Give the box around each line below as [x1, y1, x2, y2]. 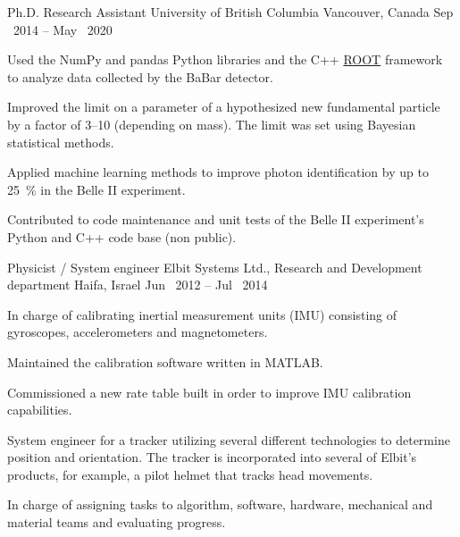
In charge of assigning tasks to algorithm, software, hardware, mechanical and [7, 495, 433, 514]
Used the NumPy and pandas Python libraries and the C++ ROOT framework [7, 50, 443, 69]
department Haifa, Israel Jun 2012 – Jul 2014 [7, 275, 268, 294]
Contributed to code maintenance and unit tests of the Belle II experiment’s [7, 210, 424, 229]
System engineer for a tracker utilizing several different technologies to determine [7, 430, 450, 449]
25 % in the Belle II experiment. [7, 180, 186, 198]
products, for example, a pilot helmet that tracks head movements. [7, 465, 373, 483]
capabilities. [7, 400, 72, 419]
